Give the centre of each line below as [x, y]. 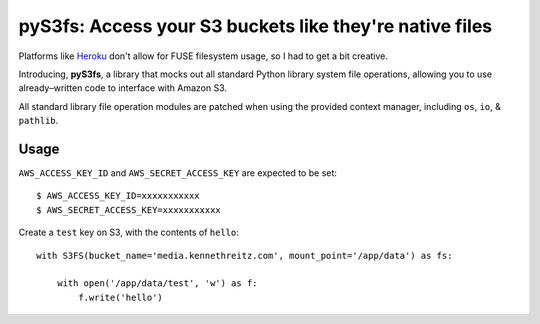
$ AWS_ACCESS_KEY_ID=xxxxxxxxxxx [118, 196]
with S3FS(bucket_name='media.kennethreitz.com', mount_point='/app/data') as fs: [244, 255]
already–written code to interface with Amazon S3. [123, 88]
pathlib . [38, 121]
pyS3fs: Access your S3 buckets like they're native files [255, 26]
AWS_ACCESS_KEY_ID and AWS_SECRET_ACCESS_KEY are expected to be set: [177, 173]
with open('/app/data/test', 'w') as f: [157, 283]
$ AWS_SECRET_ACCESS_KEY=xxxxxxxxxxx [129, 209]
